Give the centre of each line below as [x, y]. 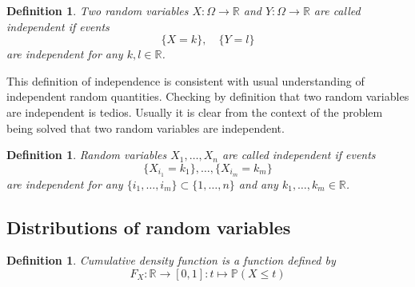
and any [258, 183]
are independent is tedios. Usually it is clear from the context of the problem [195, 112]
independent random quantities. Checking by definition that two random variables [208, 96]
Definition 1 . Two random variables [98, 10]
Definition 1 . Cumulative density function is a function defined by [171, 260]
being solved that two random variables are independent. [146, 128]
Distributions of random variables [149, 227]
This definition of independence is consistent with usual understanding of [186, 80]
